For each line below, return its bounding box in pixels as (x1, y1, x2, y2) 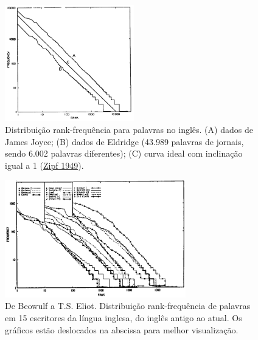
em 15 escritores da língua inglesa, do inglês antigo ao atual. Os (5, 311, 242, 324)
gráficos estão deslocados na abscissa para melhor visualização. (5, 323, 239, 336)
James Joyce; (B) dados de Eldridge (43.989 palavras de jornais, (5, 135, 244, 148)
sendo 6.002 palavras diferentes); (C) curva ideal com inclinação (5, 147, 243, 160)
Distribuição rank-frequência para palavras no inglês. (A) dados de (5, 123, 253, 135)
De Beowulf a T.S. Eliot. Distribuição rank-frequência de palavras (5, 299, 251, 312)
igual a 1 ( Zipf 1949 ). (5, 158, 84, 171)
